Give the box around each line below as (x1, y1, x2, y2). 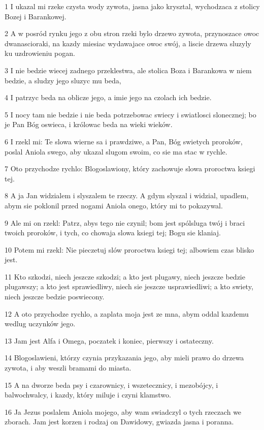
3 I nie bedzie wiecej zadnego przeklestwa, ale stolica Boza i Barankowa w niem (5, 65, 252, 75)
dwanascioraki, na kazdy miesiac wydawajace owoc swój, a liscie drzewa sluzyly (5, 38, 251, 48)
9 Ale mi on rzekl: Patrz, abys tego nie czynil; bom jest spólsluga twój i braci (5, 217, 245, 228)
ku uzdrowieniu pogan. (5, 48, 75, 58)
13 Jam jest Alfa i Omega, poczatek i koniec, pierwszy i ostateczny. (5, 335, 214, 346)
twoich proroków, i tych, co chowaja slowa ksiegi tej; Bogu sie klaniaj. (5, 227, 221, 238)
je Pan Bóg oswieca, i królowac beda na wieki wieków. (5, 119, 173, 130)
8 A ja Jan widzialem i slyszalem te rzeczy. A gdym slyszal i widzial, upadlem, (5, 190, 249, 201)
